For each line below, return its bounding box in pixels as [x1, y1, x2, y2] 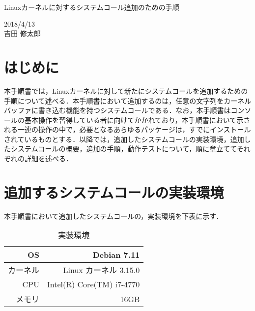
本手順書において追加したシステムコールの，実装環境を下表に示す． [4, 210, 223, 221]
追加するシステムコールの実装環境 [4, 182, 224, 202]
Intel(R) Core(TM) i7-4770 [47, 278, 140, 290]
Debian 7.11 [92, 249, 140, 261]
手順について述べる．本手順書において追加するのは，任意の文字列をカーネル [4, 95, 252, 105]
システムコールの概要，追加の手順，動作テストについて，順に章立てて [10, 143, 237, 154]
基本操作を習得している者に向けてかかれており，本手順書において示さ [24, 114, 251, 125]
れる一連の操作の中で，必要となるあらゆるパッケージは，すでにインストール [4, 124, 251, 135]
